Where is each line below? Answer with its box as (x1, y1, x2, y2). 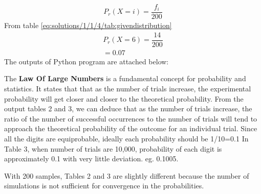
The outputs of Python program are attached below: (4, 56, 169, 66)
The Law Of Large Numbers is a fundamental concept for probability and (4, 73, 246, 84)
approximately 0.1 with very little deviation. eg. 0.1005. (4, 153, 179, 164)
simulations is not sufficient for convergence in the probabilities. (4, 180, 204, 191)
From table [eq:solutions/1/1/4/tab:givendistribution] (4, 20, 172, 31)
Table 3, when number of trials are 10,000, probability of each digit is (4, 143, 222, 154)
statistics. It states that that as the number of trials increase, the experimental (4, 83, 251, 93)
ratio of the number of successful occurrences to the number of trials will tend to (4, 113, 257, 124)
